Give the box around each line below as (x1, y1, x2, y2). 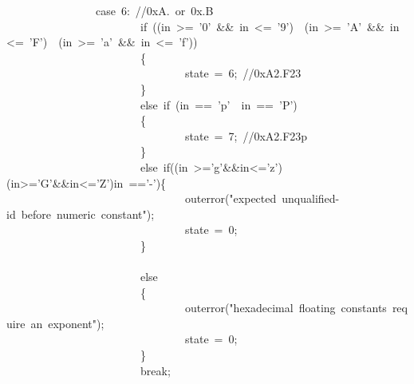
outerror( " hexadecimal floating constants (184, 299, 387, 316)
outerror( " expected (184, 190, 277, 207)
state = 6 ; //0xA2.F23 (184, 65, 302, 81)
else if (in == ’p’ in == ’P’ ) (140, 96, 298, 113)
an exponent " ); (30, 315, 104, 331)
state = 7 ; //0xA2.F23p (184, 127, 308, 144)
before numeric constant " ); (21, 205, 155, 222)
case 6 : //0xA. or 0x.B (96, 2, 214, 18)
